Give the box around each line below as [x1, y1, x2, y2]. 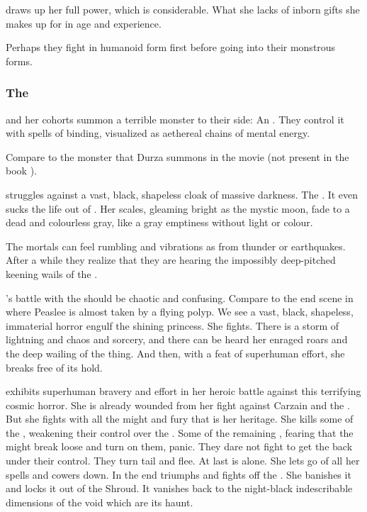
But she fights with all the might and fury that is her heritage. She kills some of [6, 411, 354, 426]
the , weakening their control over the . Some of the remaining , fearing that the [6, 425, 354, 440]
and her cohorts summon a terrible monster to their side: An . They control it [6, 111, 344, 126]
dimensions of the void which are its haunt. [6, 494, 193, 509]
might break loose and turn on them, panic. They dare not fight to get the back [6, 439, 353, 454]
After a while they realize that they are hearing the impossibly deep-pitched [6, 252, 336, 267]
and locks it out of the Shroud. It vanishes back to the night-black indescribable [6, 481, 353, 496]
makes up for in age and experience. [6, 16, 162, 30]
